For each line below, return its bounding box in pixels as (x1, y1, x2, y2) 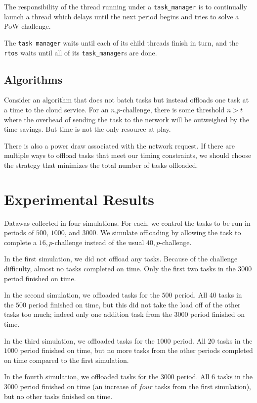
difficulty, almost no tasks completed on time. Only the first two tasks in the (4, 263, 236, 274)
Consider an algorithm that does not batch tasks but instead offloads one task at (4, 95, 249, 105)
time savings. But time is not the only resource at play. (4, 124, 171, 134)
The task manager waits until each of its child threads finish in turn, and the (4, 37, 239, 48)
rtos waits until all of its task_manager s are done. (4, 47, 157, 57)
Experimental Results (4, 189, 154, 209)
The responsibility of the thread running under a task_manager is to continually (4, 1, 247, 11)
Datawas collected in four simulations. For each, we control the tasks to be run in (4, 217, 251, 228)
